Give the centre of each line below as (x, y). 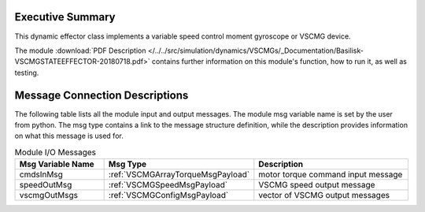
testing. (27, 73)
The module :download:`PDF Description (80, 50)
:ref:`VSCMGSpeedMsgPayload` (168, 185)
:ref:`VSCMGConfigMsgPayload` (168, 195)
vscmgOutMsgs (49, 195)
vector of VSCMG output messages (324, 195)
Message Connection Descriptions (102, 95)
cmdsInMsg (41, 175)
